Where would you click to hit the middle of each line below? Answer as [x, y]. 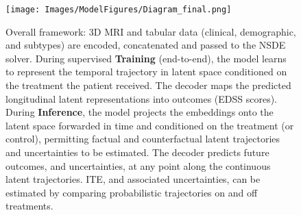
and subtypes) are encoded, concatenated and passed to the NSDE [146, 45]
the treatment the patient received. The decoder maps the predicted [148, 85]
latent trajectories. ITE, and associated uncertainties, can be [133, 179]
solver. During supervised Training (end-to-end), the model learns [146, 58]
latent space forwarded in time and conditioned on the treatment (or [150, 125]
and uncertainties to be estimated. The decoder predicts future [137, 152]
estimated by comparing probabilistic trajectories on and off [132, 192]
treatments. [29, 206]
